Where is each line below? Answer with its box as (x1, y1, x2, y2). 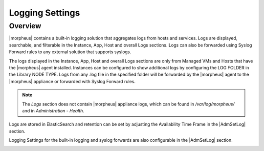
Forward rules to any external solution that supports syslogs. (9, 49, 132, 55)
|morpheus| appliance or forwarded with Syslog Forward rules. (9, 78, 135, 84)
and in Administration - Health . (22, 108, 85, 113)
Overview (9, 22, 42, 30)
